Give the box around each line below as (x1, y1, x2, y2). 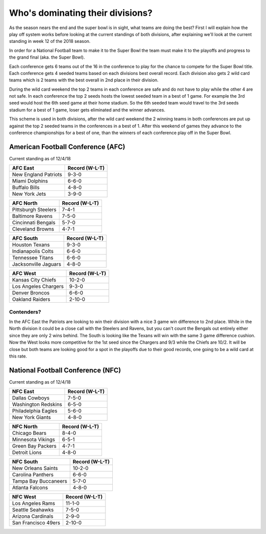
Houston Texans (12, 242, 50, 249)
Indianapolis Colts (12, 248, 54, 255)
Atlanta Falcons (12, 484, 48, 491)
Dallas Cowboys (12, 394, 50, 401)
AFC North (12, 200, 38, 207)
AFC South (12, 235, 38, 242)
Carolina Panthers (12, 471, 54, 478)
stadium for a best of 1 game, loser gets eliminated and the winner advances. (9, 107, 166, 113)
